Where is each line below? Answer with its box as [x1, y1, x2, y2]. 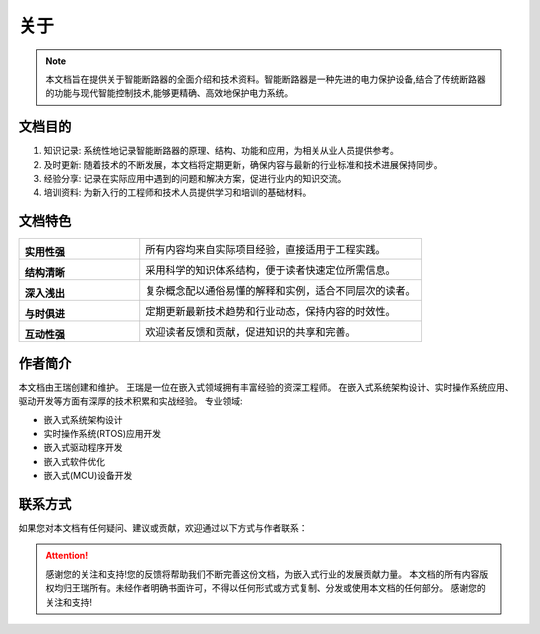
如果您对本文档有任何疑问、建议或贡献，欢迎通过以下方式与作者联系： [18, 522, 308, 534]
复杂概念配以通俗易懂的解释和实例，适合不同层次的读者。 [145, 284, 416, 298]
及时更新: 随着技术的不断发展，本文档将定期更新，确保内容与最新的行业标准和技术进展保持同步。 [43, 158, 443, 170]
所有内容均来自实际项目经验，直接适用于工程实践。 [145, 243, 386, 257]
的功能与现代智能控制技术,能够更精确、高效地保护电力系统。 [45, 87, 294, 99]
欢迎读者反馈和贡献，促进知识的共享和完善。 [145, 325, 356, 339]
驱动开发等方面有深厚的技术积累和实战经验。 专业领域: [18, 395, 243, 407]
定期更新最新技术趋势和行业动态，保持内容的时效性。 [145, 305, 396, 319]
